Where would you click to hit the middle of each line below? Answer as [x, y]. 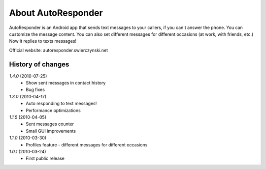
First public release [45, 158]
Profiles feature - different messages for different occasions [87, 144]
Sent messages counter [50, 124]
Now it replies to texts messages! [43, 41]
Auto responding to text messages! [61, 104]
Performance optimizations [53, 110]
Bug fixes [35, 90]
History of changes [39, 64]
